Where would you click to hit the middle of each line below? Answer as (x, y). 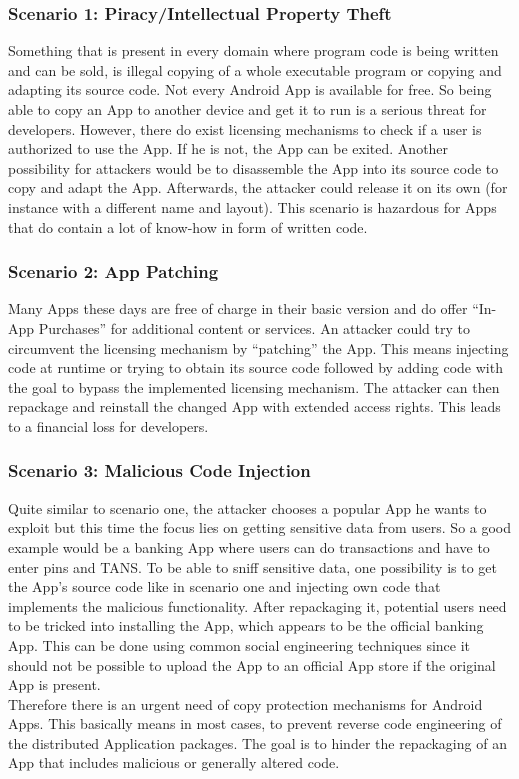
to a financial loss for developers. (108, 425)
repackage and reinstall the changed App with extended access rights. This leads (254, 406)
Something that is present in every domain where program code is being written (253, 50)
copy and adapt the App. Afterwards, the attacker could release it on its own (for (258, 187)
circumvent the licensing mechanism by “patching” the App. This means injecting (258, 347)
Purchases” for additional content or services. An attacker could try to (254, 327)
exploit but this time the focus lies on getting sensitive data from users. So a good (260, 527)
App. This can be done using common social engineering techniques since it (239, 644)
